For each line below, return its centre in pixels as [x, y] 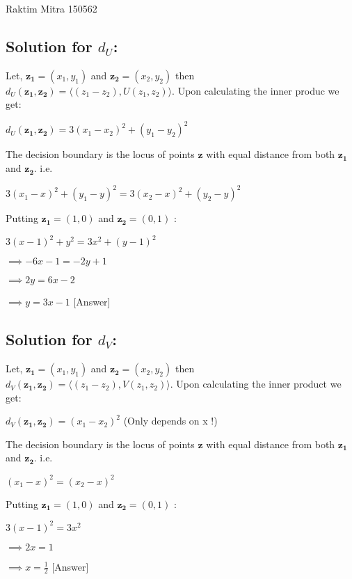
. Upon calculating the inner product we [256, 384]
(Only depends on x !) [170, 421]
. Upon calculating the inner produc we [256, 90]
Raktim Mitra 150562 [51, 8]
